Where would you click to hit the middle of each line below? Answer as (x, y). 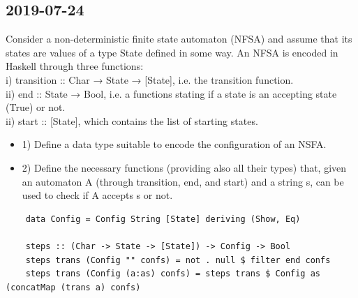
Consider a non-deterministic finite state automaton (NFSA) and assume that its (179, 39)
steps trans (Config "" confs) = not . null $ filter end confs (178, 260)
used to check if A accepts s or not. (97, 195)
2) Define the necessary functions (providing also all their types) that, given (184, 167)
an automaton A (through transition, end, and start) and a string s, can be (183, 181)
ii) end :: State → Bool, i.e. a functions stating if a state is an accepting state (171, 93)
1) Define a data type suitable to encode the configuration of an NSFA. (174, 144)
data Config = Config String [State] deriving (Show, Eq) (163, 219)
